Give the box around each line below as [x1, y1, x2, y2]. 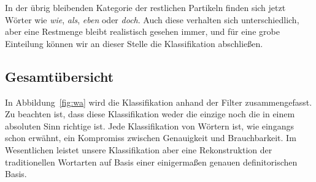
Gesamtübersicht [5, 67, 114, 86]
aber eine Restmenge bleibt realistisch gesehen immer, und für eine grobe [5, 25, 280, 38]
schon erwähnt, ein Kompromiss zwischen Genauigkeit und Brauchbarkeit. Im [5, 131, 296, 144]
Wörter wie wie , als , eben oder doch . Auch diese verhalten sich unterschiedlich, [5, 13, 299, 26]
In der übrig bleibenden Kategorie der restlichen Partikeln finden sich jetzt [5, 1, 286, 13]
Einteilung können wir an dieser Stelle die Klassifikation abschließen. [5, 37, 263, 49]
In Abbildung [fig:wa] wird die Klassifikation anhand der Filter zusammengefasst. [5, 95, 312, 108]
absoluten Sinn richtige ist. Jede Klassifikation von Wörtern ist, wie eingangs [5, 119, 294, 132]
